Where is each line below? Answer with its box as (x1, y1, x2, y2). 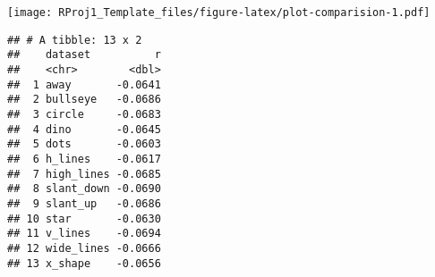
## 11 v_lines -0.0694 (7, 227, 161, 240)
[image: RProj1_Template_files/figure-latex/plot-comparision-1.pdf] (7, 6, 431, 19)
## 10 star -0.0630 (7, 212, 161, 225)
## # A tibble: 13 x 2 (7, 33, 142, 46)
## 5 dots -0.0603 (7, 138, 161, 151)
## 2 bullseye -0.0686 (7, 93, 161, 106)
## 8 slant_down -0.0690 (7, 182, 161, 196)
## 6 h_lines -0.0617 (7, 152, 161, 165)
